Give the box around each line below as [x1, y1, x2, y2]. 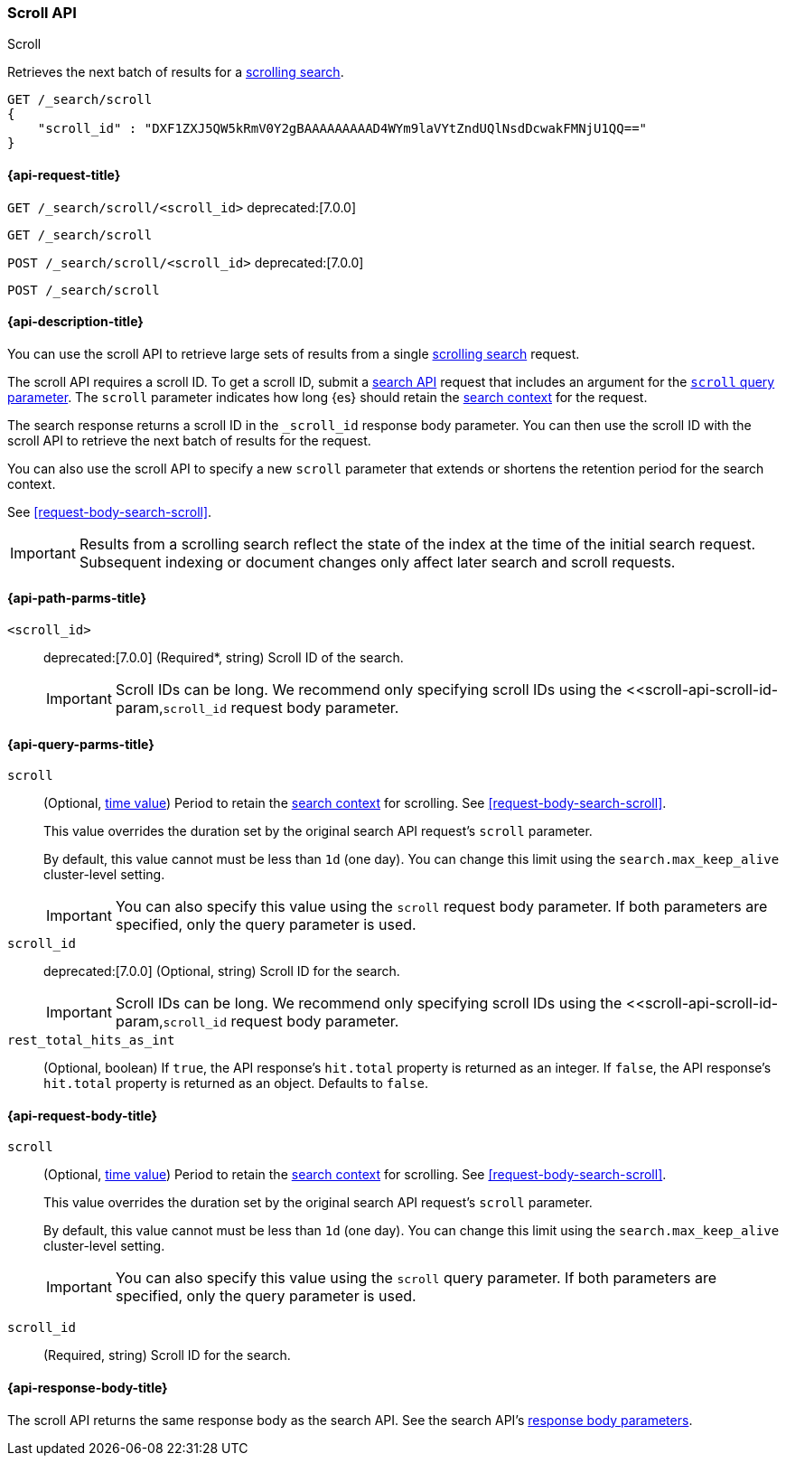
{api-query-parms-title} [7, 736, 154, 752]
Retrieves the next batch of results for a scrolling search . [7, 64, 344, 80]
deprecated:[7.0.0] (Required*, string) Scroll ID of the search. [43, 650, 404, 666]
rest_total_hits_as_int [7, 1033, 175, 1048]
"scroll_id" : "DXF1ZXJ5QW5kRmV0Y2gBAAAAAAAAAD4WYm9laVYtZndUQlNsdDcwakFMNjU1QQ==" [37, 121, 648, 136]
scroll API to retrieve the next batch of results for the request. [7, 432, 371, 448]
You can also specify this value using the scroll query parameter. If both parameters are [115, 1269, 717, 1288]
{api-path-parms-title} [7, 590, 147, 606]
